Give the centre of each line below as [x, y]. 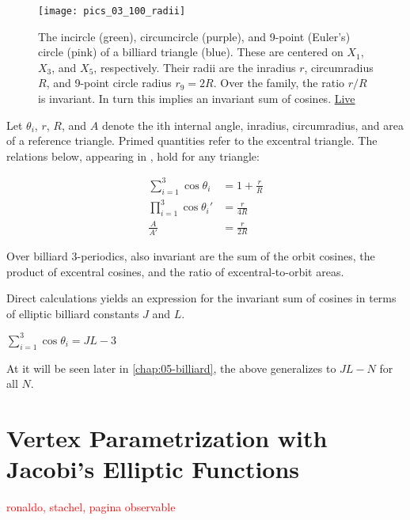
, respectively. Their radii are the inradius [195, 67]
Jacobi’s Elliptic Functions [153, 469]
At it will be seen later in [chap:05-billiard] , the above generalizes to [171, 368]
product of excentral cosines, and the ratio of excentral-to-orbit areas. [175, 271]
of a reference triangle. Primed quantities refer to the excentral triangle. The [192, 140]
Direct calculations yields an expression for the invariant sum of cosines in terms [201, 298]
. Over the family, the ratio [279, 83]
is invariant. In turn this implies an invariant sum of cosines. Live [197, 99]
